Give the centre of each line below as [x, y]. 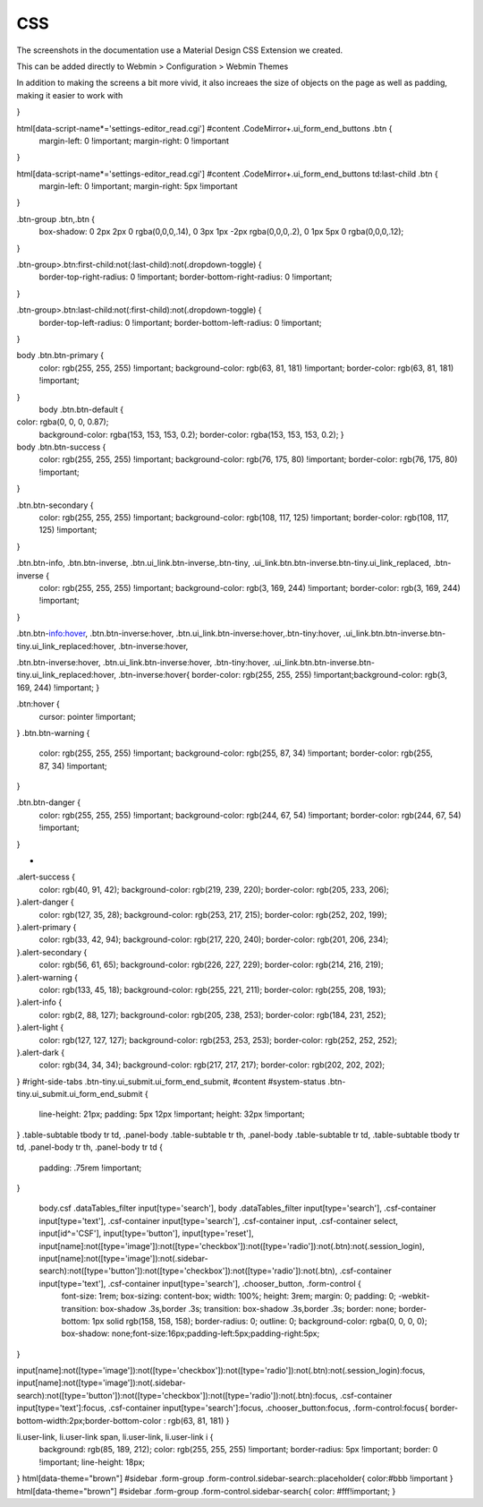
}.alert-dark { [41, 1052]
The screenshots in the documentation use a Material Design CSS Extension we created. [180, 50]
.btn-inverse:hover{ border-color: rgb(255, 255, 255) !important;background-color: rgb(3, [282, 675]
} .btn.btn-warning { [53, 732]
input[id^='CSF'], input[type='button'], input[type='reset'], [146, 1233]
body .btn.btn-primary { [60, 355]
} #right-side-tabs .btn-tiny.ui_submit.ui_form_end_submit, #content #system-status [171, 1081]
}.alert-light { [40, 1027]
